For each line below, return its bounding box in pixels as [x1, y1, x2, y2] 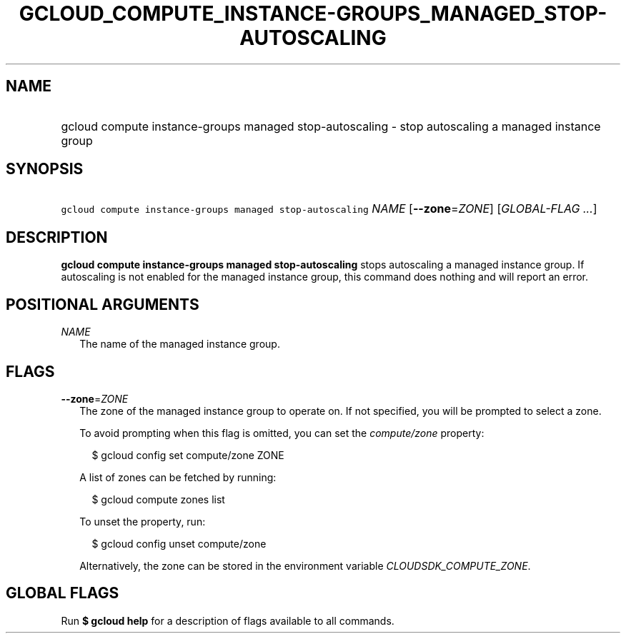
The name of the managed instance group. [79, 338, 280, 351]
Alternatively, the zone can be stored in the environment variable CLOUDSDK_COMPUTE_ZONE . [79, 559, 531, 572]
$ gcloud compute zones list [91, 493, 225, 505]
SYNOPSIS [6, 160, 84, 178]
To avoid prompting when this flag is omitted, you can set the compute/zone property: [79, 426, 485, 439]
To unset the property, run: [79, 515, 206, 528]
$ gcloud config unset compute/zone [91, 537, 267, 550]
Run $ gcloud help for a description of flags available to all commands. [61, 614, 394, 627]
